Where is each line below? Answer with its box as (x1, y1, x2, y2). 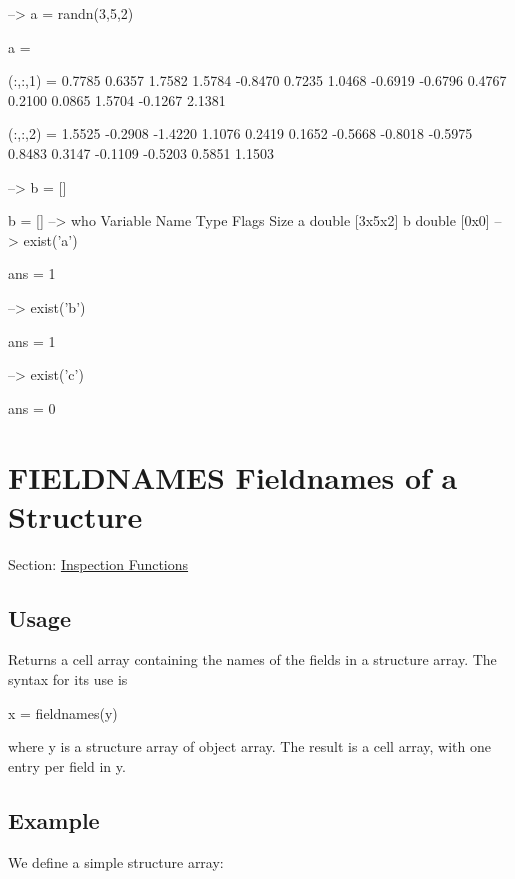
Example (8, 804, 100, 835)
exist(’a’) (23, 229, 78, 250)
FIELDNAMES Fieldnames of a (8, 456, 458, 497)
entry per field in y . (8, 755, 126, 776)
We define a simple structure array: (8, 851, 224, 872)
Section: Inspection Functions (8, 553, 189, 574)
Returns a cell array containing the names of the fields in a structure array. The (8, 649, 497, 670)
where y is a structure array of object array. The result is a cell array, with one (8, 736, 491, 757)
